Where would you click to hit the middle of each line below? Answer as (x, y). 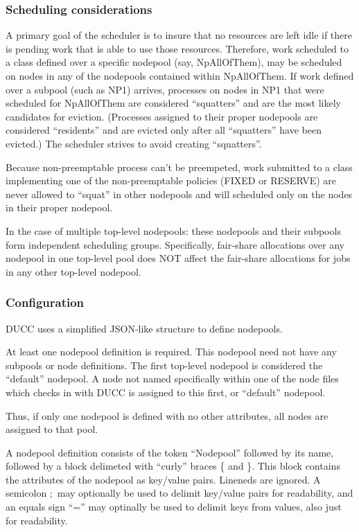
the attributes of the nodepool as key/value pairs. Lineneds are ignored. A (163, 479)
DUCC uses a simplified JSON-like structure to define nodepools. (144, 328)
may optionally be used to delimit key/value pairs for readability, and (205, 493)
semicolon (26, 493)
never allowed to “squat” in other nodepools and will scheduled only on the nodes (179, 194)
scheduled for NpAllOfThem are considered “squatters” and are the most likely (173, 103)
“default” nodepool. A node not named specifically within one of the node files (172, 379)
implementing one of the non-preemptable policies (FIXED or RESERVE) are (171, 180)
